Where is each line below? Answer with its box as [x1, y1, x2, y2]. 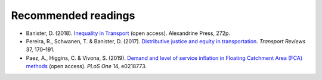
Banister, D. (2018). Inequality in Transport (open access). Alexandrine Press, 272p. [26, 30, 231, 37]
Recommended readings [11, 9, 135, 22]
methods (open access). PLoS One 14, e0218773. [26, 63, 147, 70]
